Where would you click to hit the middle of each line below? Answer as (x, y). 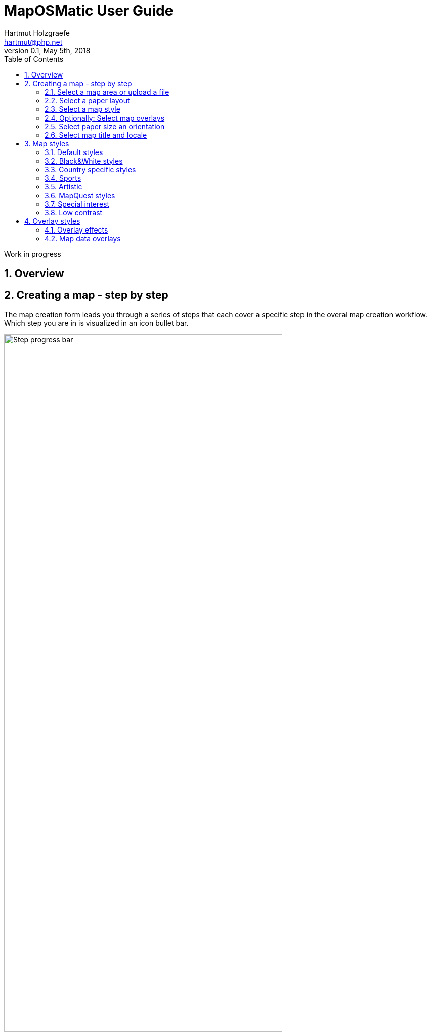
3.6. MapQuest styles (80, 195)
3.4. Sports (63, 178)
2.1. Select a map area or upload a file (107, 92)
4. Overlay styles (52, 221)
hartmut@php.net (33, 42)
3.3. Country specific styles (90, 169)
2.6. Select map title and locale (96, 135)
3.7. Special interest (77, 204)
